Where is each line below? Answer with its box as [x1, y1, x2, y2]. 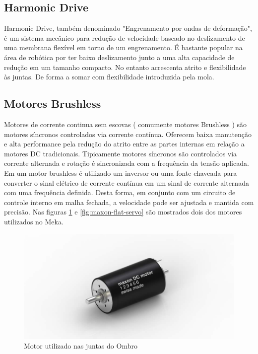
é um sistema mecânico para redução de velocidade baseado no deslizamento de [4, 32, 245, 43]
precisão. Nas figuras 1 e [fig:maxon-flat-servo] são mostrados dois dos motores [4, 207, 242, 217]
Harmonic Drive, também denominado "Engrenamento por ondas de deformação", [4, 23, 252, 33]
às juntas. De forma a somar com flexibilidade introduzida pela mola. [4, 71, 214, 82]
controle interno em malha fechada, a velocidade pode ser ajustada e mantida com [4, 197, 254, 207]
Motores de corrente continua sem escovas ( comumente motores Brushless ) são [4, 119, 247, 129]
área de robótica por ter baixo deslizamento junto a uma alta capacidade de [4, 52, 235, 62]
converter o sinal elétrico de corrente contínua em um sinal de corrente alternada [4, 177, 249, 188]
